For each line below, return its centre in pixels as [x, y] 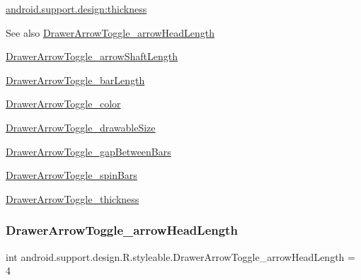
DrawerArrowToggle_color [63, 104]
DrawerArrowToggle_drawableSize [81, 127]
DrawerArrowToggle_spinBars [71, 175]
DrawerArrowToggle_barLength [75, 80]
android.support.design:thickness [76, 8]
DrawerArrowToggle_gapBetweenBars [88, 151]
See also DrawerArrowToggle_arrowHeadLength [110, 32]
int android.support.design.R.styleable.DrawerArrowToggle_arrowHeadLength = [180, 256]
